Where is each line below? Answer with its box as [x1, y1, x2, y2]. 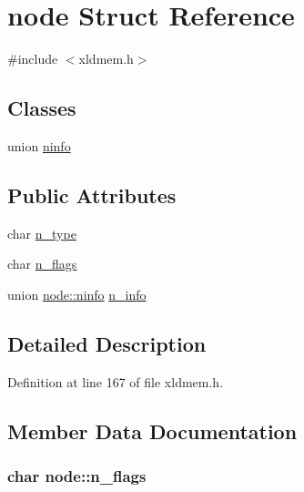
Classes [7, 94, 76, 122]
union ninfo [7, 136, 71, 155]
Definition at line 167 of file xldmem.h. [7, 372, 224, 391]
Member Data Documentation [7, 416, 298, 445]
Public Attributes [7, 180, 177, 209]
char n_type [7, 223, 76, 242]
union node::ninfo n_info [7, 284, 147, 303]
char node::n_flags [7, 465, 147, 487]
